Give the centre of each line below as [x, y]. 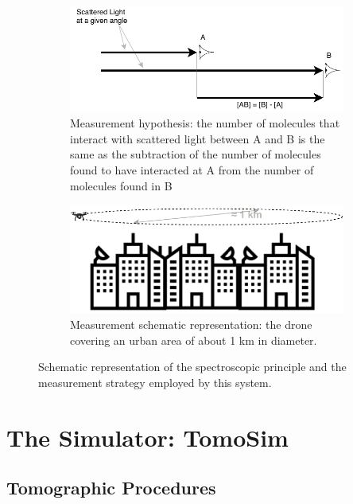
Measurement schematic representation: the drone [191, 324]
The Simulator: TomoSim [147, 437]
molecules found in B [121, 185]
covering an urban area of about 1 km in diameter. [194, 340]
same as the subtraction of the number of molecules [196, 154]
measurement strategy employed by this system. [155, 383]
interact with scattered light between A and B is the [198, 138]
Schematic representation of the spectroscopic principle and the [192, 367]
